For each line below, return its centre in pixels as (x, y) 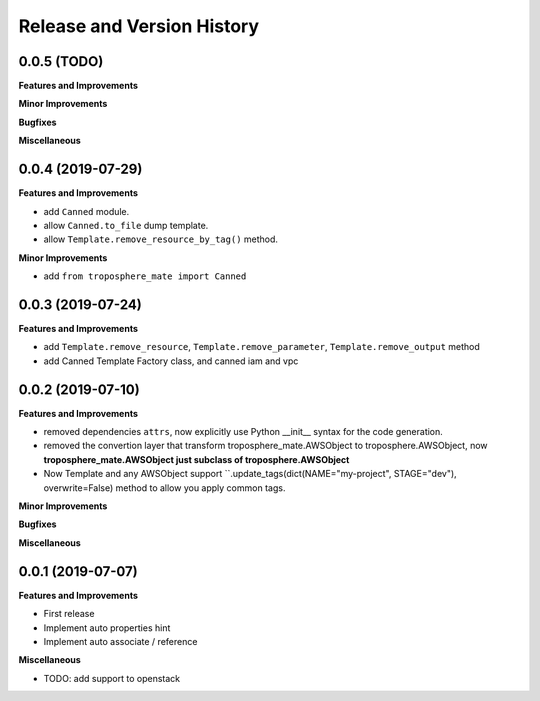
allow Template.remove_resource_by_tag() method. (161, 239)
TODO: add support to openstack (112, 678)
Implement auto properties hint (107, 627)
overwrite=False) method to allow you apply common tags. (164, 487)
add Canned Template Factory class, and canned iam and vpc (171, 361)
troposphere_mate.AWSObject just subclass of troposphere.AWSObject (196, 459)
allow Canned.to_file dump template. (126, 225)
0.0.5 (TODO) (61, 61)
